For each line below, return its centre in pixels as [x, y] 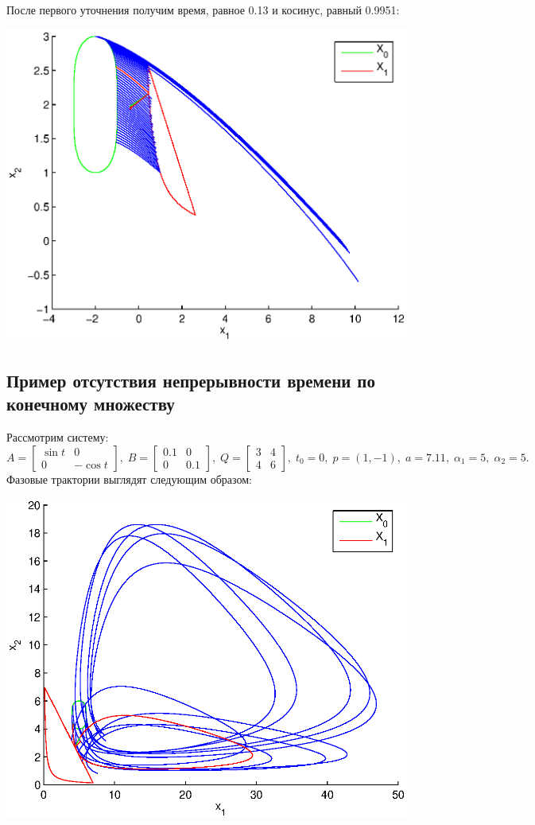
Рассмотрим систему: [58, 437]
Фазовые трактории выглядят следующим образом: [130, 479]
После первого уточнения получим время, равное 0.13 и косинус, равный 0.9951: [203, 10]
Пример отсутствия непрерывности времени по [191, 380]
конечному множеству [91, 404]
